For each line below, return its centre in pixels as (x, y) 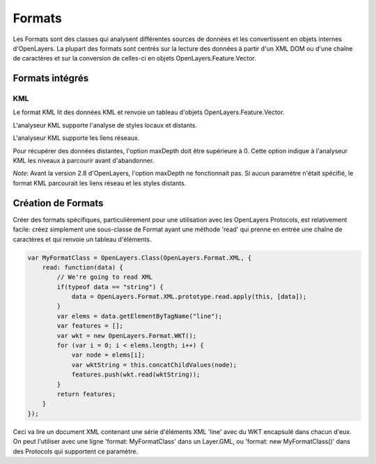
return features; (86, 394)
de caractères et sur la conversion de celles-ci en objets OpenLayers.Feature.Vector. (135, 59)
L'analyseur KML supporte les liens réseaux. (76, 138)
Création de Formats (58, 203)
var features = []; (90, 326)
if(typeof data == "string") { (110, 287)
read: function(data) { (83, 267)
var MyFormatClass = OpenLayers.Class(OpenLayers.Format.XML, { (140, 257)
